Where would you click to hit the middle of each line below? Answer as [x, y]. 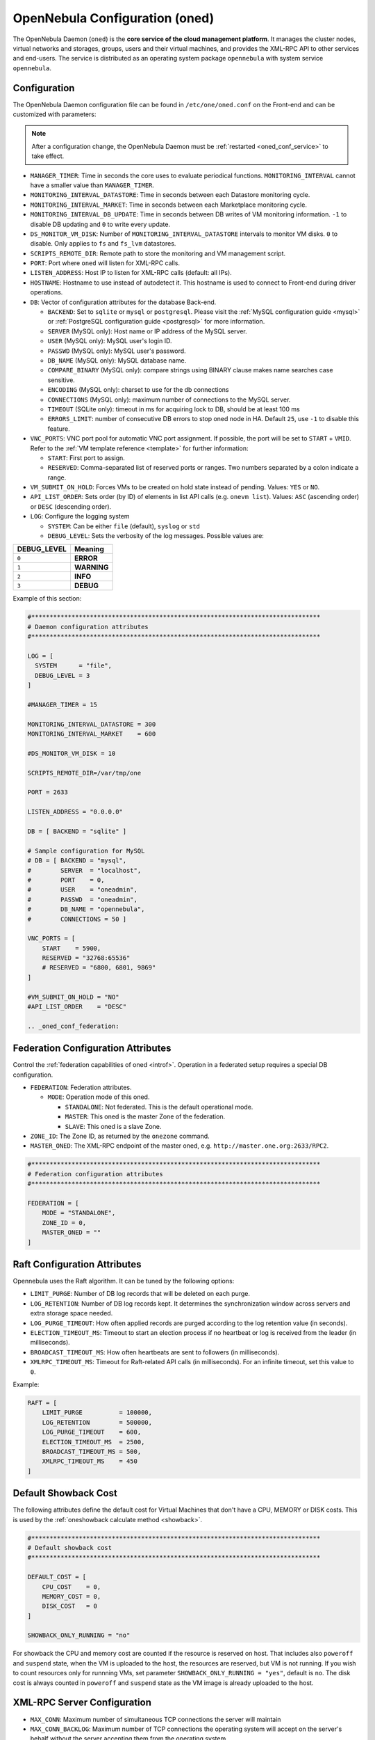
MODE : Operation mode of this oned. [99, 1097]
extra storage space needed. [72, 1313]
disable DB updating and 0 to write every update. [100, 224]
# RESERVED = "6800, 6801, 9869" [99, 968]
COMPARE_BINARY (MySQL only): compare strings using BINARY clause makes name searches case [190, 370]
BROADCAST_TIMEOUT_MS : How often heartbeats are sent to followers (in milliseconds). [155, 1352]
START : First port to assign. [86, 458]
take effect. [48, 156]
